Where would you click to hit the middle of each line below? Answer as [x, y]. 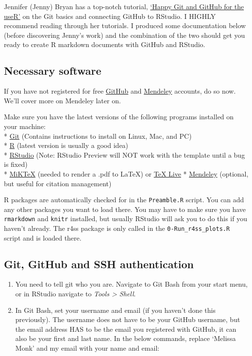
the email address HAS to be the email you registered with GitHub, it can [126, 329]
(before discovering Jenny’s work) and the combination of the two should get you [125, 35]
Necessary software [53, 71]
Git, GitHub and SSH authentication [99, 264]
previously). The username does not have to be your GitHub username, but [128, 319]
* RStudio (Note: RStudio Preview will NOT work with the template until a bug [125, 154]
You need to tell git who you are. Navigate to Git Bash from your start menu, [131, 284]
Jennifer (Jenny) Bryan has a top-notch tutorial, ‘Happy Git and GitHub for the [124, 6]
